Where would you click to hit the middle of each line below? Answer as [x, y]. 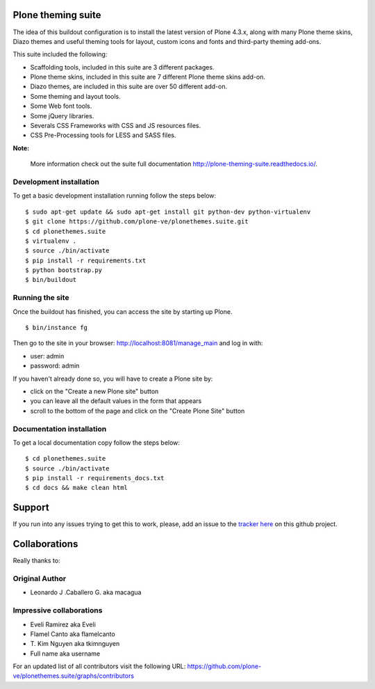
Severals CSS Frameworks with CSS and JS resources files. [116, 126]
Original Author [39, 579]
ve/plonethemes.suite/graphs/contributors [74, 676]
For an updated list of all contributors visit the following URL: [99, 666]
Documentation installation [60, 429]
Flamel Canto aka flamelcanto [73, 634]
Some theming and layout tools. [75, 96]
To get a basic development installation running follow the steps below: [115, 196]
